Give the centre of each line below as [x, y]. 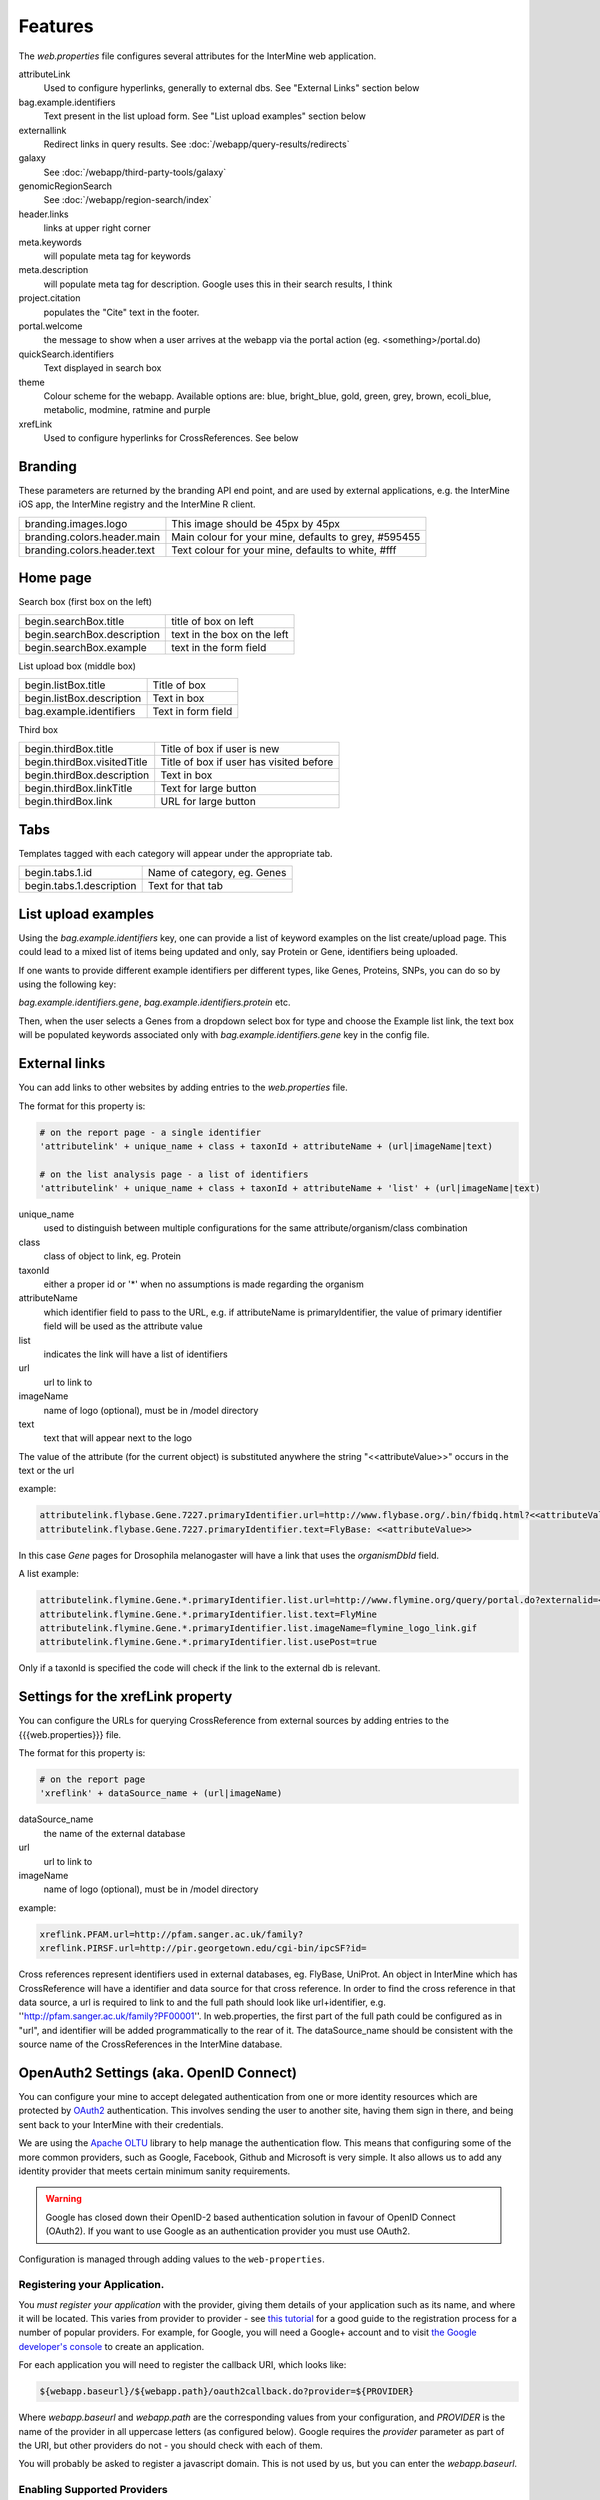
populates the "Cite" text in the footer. [121, 312]
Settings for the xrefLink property [125, 1696]
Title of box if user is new [220, 749]
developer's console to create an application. [111, 2346]
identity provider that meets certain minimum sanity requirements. [154, 2171]
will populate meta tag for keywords [117, 256]
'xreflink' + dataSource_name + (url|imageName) [161, 1793]
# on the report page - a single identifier [150, 1132]
